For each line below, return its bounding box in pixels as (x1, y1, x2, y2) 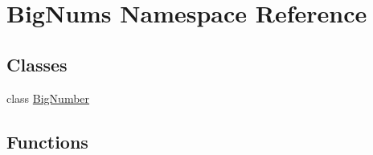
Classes (6, 51, 68, 76)
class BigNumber (6, 89, 90, 106)
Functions (6, 128, 88, 153)
